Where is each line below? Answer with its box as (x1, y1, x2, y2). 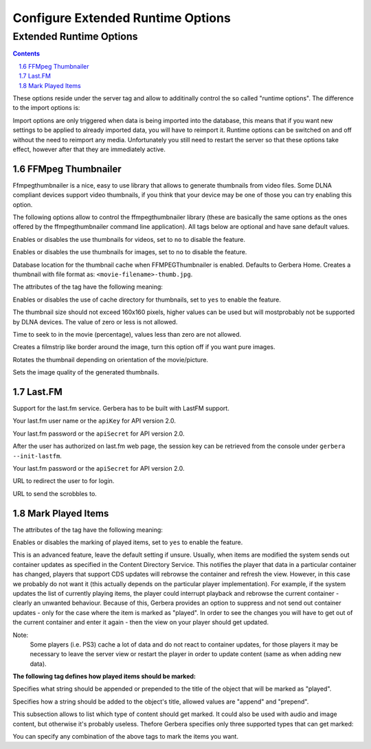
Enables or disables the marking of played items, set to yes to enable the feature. (12, 538, 243, 546)
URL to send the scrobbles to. (12, 489, 98, 498)
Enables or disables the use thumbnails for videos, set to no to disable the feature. (12, 235, 246, 243)
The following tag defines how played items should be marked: (12, 672, 196, 680)
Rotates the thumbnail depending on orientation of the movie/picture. (12, 355, 209, 364)
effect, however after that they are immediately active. (12, 145, 166, 153)
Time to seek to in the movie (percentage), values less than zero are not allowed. (12, 330, 242, 338)
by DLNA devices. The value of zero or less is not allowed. (12, 317, 178, 326)
